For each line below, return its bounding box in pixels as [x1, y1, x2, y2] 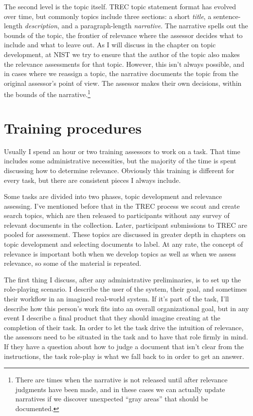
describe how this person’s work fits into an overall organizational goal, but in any [4, 303, 249, 313]
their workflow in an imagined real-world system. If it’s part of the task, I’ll [4, 294, 229, 304]
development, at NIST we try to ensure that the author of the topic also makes [4, 49, 240, 59]
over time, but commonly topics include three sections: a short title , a [4, 11, 212, 21]
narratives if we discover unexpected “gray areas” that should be [15, 394, 208, 404]
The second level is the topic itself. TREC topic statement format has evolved [4, 1, 236, 11]
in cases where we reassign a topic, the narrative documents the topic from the [4, 68, 238, 79]
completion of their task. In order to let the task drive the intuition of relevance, [4, 322, 244, 332]
